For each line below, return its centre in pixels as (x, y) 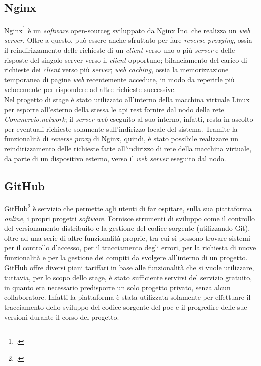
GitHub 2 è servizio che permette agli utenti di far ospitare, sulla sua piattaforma (128, 208)
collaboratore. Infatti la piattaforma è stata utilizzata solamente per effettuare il (127, 297)
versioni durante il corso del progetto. (62, 316)
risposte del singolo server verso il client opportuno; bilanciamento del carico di (126, 60)
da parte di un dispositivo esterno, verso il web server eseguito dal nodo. (115, 158)
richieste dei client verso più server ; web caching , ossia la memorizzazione (116, 70)
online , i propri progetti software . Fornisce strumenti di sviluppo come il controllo (130, 218)
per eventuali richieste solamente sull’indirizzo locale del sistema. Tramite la (121, 128)
